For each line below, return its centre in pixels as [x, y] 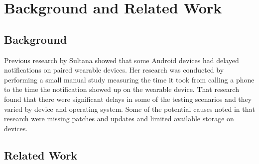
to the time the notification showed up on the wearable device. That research [122, 89]
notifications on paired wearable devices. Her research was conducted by [114, 70]
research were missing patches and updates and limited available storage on [119, 119]
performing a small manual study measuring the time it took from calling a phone [129, 79]
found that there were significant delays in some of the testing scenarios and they [128, 99]
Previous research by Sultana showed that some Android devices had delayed [122, 60]
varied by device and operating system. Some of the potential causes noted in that [129, 109]
